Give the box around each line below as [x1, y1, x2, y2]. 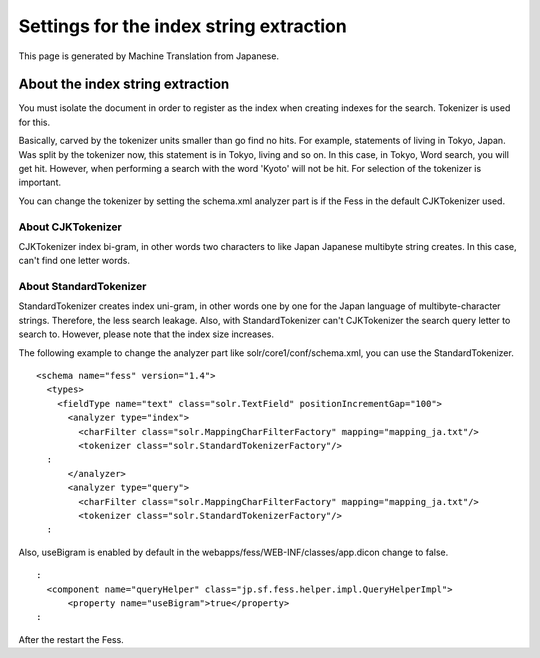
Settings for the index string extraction [18, 15, 347, 37]
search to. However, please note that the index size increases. [18, 328, 275, 340]
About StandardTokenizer [18, 280, 147, 294]
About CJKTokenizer [18, 220, 122, 234]
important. [18, 176, 62, 189]
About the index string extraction [18, 76, 230, 93]
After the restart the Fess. [18, 633, 124, 645]
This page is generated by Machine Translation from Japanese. [18, 50, 280, 62]
